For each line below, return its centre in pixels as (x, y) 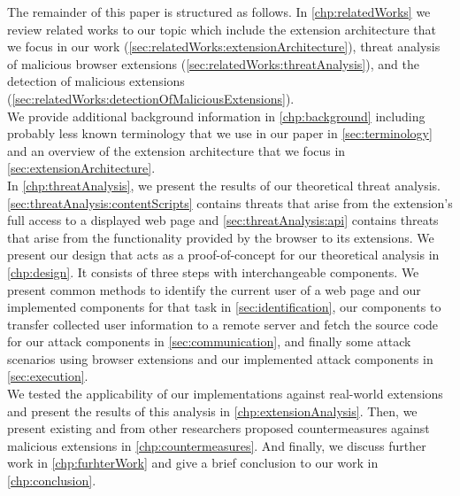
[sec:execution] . (48, 376)
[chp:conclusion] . (52, 480)
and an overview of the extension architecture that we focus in (176, 150)
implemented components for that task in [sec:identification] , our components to (224, 307)
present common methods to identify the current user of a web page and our (214, 289)
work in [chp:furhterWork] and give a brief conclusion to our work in (193, 463)
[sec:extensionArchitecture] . (81, 168)
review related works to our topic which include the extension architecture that (222, 29)
